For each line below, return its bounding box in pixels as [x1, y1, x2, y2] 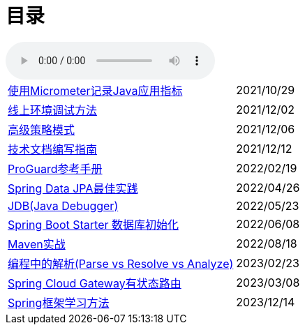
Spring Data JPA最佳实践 [8, 181, 138, 195]
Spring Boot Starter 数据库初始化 [8, 217, 179, 232]
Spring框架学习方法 [8, 295, 110, 310]
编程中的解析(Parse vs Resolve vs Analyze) [8, 256, 234, 271]
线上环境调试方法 [8, 103, 98, 117]
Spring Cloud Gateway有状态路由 [8, 276, 181, 290]
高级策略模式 [8, 122, 75, 137]
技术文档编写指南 [8, 142, 98, 156]
